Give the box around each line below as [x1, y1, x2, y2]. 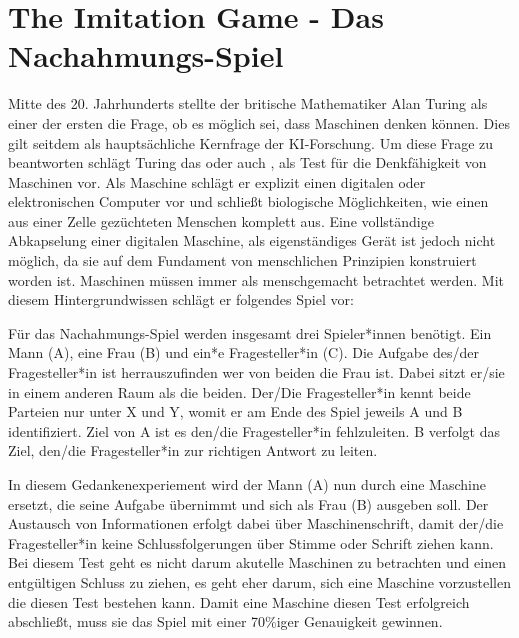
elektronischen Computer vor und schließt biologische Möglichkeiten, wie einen [8, 191, 489, 212]
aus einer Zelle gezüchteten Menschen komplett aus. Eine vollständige [8, 210, 434, 231]
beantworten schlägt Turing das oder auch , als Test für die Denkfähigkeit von [8, 152, 487, 173]
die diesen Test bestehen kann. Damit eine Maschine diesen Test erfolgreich [8, 591, 470, 612]
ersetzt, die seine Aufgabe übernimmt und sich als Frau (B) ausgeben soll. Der [8, 493, 489, 514]
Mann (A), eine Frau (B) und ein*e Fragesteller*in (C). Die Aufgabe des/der [8, 342, 479, 363]
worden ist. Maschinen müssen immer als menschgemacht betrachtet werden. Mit [8, 269, 504, 290]
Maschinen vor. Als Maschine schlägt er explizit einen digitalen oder [8, 171, 426, 192]
